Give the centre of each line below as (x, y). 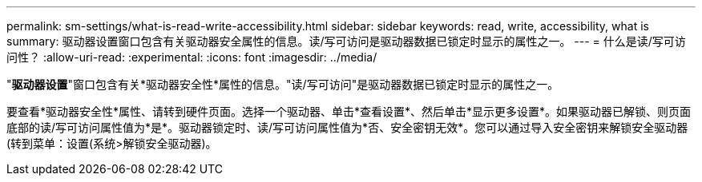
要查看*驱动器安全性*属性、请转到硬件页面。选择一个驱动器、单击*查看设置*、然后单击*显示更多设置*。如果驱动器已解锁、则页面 (349, 111)
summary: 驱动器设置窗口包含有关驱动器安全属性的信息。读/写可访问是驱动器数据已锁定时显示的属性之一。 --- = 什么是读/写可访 (346, 41)
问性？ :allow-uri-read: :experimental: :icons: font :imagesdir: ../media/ (192, 57)
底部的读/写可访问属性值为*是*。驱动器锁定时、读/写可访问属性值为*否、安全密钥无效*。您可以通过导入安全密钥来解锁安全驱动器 (347, 127)
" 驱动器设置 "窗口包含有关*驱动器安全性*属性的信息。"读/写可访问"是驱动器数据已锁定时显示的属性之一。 (283, 84)
